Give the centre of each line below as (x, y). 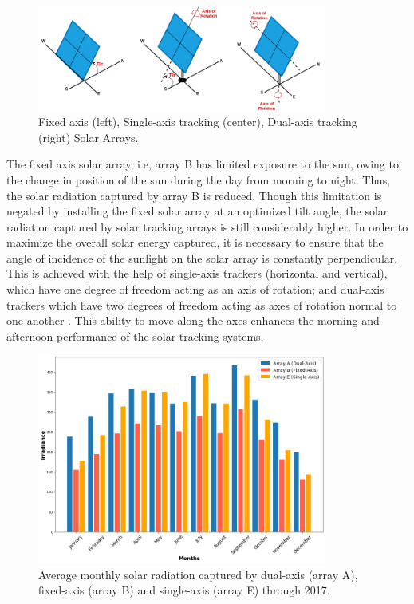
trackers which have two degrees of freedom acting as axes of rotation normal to (202, 304)
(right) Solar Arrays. (89, 137)
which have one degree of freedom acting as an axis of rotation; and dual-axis (195, 289)
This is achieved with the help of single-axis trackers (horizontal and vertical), (197, 273)
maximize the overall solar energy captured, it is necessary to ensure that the (195, 242)
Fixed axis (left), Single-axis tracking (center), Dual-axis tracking (198, 122)
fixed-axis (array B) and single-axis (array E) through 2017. (184, 590)
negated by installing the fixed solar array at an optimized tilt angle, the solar (197, 211)
